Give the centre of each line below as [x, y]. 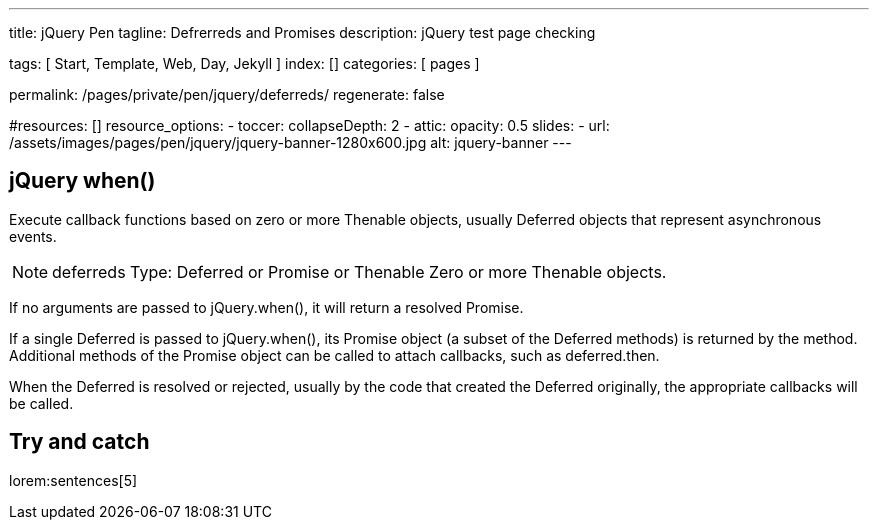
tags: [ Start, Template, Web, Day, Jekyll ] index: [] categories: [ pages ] [244, 63]
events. [33, 236]
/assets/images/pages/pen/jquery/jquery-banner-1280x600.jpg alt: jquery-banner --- [290, 142]
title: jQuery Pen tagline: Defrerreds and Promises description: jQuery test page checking [302, 32]
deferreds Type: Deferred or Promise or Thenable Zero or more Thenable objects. [359, 271]
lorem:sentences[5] [73, 480]
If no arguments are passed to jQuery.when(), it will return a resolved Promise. [266, 307]
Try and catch [79, 442]
